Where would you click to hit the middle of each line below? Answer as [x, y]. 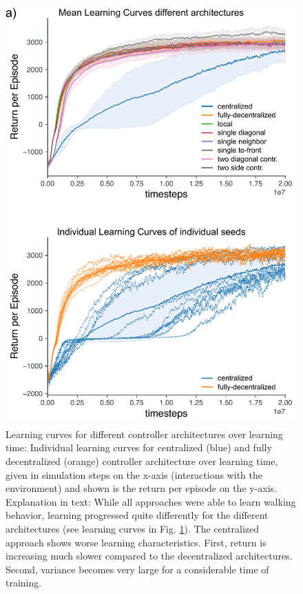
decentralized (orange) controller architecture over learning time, [142, 461]
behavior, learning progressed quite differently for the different [137, 515]
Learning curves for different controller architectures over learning [144, 434]
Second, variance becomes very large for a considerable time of [137, 569]
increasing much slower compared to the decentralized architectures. [149, 556]
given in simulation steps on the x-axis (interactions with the [134, 474]
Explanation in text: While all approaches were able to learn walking [151, 501]
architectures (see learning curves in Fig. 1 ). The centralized [133, 528]
